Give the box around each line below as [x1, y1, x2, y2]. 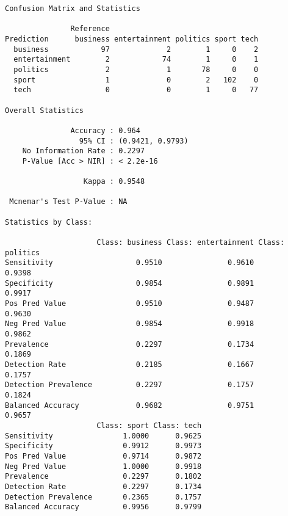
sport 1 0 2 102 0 [13, 75, 259, 84]
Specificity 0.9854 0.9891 [5, 278, 254, 288]
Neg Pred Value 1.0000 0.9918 [5, 462, 202, 471]
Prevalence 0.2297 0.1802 [5, 472, 202, 481]
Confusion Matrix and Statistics [5, 4, 140, 13]
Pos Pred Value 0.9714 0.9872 [5, 451, 202, 460]
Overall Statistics [5, 106, 84, 115]
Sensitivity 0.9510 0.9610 [5, 258, 254, 267]
